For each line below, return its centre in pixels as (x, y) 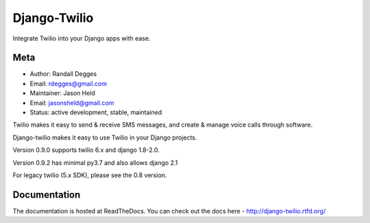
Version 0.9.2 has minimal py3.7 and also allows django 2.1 (95, 162)
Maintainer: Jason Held (63, 93)
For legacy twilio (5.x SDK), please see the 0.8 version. (90, 175)
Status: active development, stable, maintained (96, 112)
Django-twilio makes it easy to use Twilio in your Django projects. (105, 137)
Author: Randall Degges (63, 74)
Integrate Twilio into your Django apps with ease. (82, 38)
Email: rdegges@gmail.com (69, 83)
